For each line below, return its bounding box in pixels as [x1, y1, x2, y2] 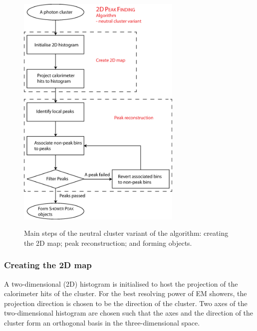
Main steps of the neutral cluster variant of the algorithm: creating [24, 228, 229, 238]
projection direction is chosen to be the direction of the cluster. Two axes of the [4, 298, 248, 308]
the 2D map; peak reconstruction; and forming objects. [24, 237, 192, 248]
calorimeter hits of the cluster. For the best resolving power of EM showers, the [4, 288, 247, 299]
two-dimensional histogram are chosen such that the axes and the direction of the [4, 308, 254, 318]
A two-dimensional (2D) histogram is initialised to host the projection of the [4, 278, 238, 289]
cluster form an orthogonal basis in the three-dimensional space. [4, 318, 200, 328]
